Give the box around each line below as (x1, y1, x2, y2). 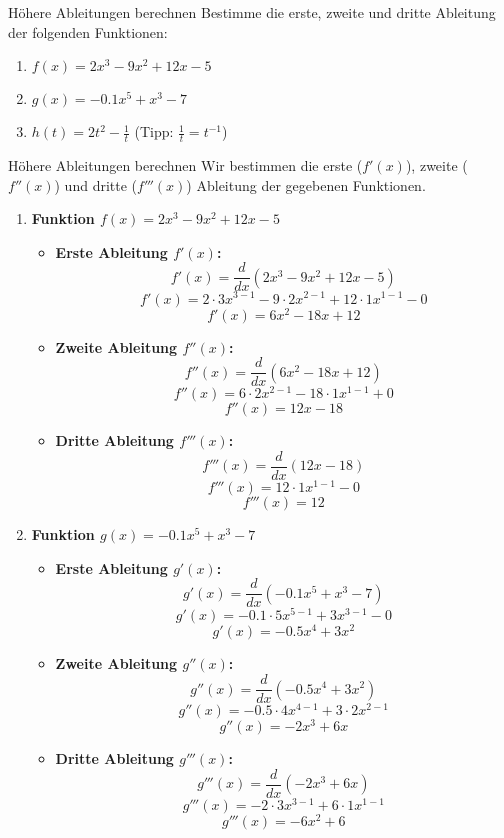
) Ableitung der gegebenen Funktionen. (186, 174, 426, 195)
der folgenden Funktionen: (8, 21, 168, 42)
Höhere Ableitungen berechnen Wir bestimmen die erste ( (8, 155, 363, 176)
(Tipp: (134, 121, 174, 142)
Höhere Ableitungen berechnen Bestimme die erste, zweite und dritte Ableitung (8, 2, 496, 22)
